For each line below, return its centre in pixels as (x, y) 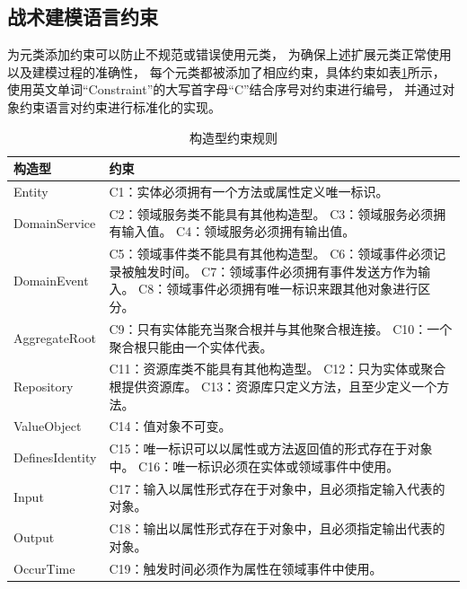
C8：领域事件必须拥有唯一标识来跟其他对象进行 (278, 289)
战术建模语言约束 (83, 17)
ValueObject (48, 426)
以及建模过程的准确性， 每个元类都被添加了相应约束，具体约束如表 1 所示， (226, 71)
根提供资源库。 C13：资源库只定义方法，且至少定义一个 (273, 386)
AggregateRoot (55, 337)
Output (34, 536)
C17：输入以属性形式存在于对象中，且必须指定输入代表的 (277, 488)
